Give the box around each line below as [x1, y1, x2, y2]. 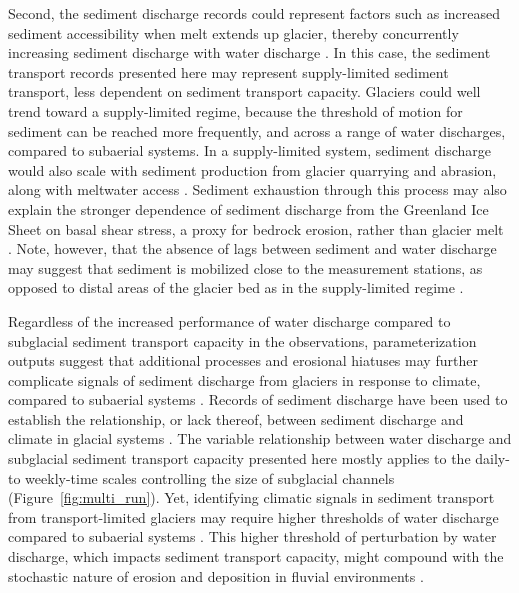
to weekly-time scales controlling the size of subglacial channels [8, 467, 395, 488]
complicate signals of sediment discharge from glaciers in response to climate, [8, 369, 481, 390]
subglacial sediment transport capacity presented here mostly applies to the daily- [8, 448, 510, 469]
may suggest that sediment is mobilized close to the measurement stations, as [8, 257, 483, 278]
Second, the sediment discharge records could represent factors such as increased [8, 3, 500, 23]
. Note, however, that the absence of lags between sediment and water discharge [8, 238, 497, 259]
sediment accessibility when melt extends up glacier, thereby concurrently [8, 22, 459, 43]
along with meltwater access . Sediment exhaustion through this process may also [8, 179, 507, 200]
